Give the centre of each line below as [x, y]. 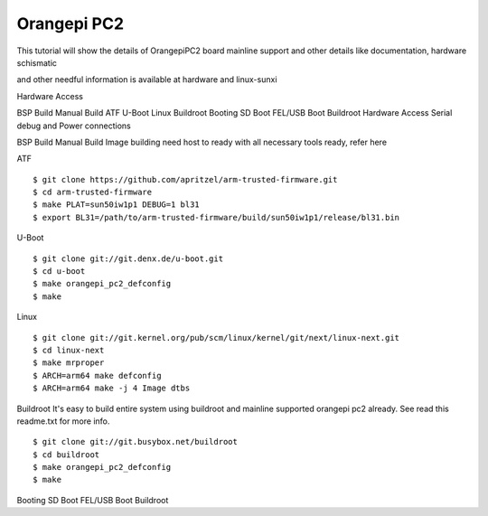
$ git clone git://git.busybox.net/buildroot [136, 442]
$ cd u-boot [59, 272]
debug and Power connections [74, 126]
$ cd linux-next [69, 350]
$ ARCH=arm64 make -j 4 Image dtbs [112, 388]
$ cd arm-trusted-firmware [93, 192]
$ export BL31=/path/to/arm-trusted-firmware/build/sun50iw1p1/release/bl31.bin [216, 217]
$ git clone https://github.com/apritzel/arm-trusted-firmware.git [185, 179]
